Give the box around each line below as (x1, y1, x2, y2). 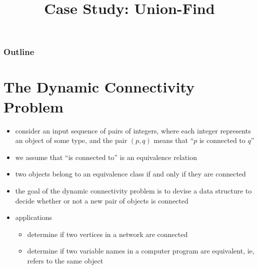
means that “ (153, 135, 194, 145)
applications (15, 212, 52, 222)
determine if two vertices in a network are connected (27, 228, 188, 239)
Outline (3, 45, 34, 58)
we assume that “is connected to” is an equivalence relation (15, 151, 197, 162)
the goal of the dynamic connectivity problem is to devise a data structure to (15, 185, 252, 195)
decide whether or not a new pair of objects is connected (15, 195, 188, 205)
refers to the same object (27, 255, 103, 265)
